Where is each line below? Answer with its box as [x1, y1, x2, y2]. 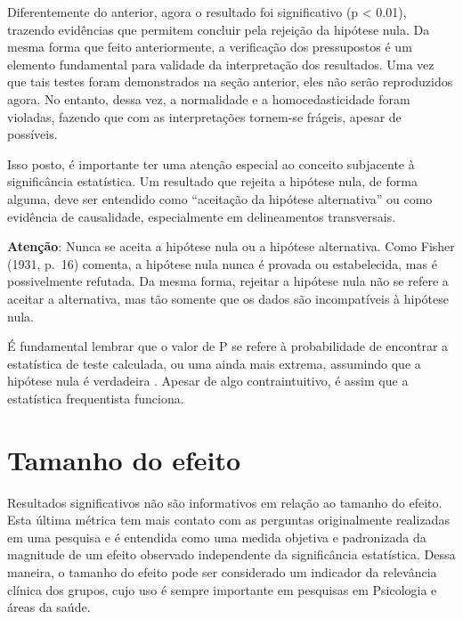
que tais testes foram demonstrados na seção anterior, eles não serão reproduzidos [7, 72, 453, 91]
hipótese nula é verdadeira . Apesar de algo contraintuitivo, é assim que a [7, 371, 409, 390]
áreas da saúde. [7, 598, 91, 616]
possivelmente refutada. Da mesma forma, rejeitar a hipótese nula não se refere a [7, 272, 449, 290]
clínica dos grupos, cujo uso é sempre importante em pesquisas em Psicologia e [7, 580, 437, 599]
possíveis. [7, 125, 58, 143]
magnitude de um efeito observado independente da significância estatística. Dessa [7, 545, 456, 564]
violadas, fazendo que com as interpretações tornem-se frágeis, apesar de [7, 107, 402, 126]
